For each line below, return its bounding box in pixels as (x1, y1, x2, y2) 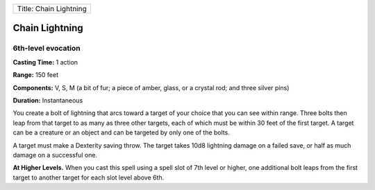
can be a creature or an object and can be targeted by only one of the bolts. (12, 128, 231, 137)
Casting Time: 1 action (12, 58, 78, 66)
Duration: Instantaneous (12, 96, 83, 104)
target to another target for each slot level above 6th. (12, 173, 165, 182)
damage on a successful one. (12, 150, 97, 159)
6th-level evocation (12, 44, 81, 53)
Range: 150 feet (12, 71, 59, 79)
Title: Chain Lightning (17, 4, 87, 13)
